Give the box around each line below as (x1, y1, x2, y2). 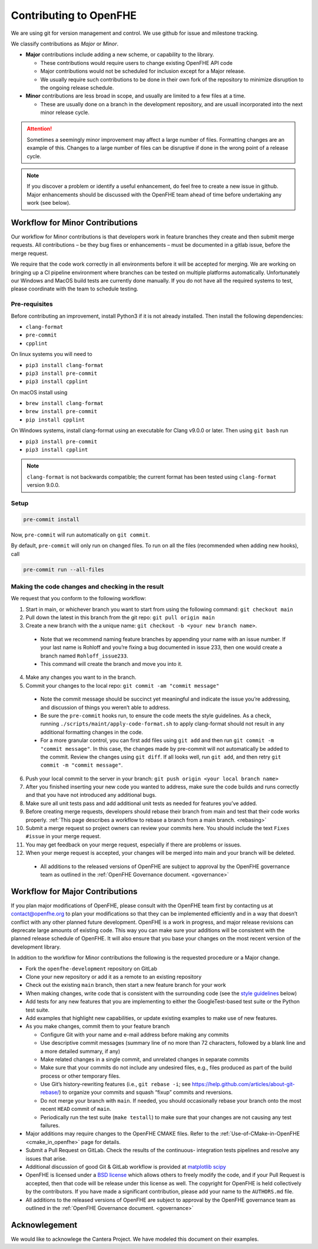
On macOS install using (11, 388, 68, 395)
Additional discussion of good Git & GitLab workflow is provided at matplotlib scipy (25, 1163, 226, 1170)
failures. (40, 1122, 60, 1129)
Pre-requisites (11, 300, 53, 308)
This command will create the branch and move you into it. (40, 660, 183, 667)
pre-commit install (23, 516, 79, 522)
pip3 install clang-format (25, 362, 104, 368)
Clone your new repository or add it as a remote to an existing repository (25, 973, 202, 980)
